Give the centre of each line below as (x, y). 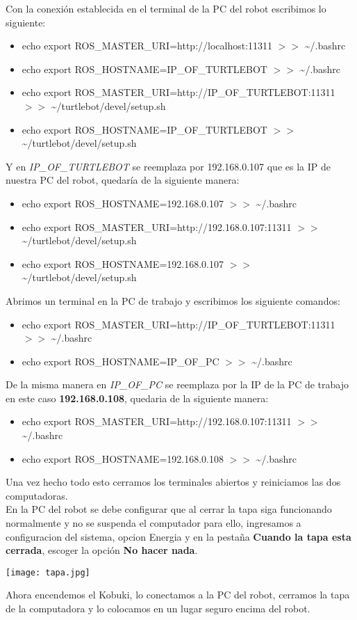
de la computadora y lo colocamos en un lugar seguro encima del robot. (158, 609)
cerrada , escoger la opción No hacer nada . (102, 550)
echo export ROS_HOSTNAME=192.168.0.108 (123, 458)
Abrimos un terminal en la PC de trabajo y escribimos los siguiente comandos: (173, 300)
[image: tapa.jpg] (48, 572)
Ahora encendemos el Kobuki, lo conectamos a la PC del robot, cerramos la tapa (178, 595)
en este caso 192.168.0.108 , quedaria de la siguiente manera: (137, 398)
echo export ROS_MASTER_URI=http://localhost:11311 (147, 46)
